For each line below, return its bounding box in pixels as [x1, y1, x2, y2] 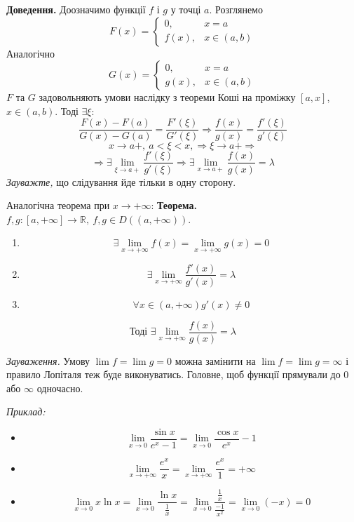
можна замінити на [175, 353, 256, 368]
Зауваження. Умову [6, 353, 90, 368]
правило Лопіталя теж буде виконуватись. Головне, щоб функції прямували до [6, 367, 341, 382]
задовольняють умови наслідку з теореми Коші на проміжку [39, 90, 296, 105]
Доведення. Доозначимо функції [6, 2, 146, 16]
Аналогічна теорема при [6, 198, 110, 213]
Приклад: [6, 404, 46, 419]
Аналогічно [6, 46, 55, 60]
